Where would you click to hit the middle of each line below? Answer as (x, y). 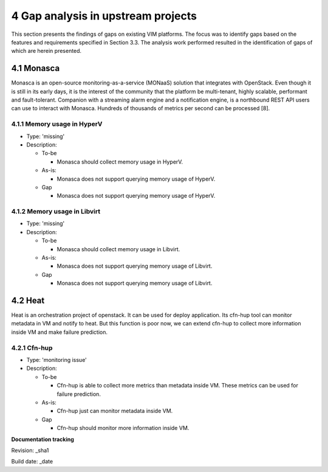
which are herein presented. (46, 51)
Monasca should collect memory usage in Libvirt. (118, 249)
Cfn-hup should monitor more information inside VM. (123, 428)
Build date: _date (32, 462)
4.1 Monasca (36, 68)
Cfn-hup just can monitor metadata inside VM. (115, 411)
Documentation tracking (43, 439)
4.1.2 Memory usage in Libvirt (56, 212)
